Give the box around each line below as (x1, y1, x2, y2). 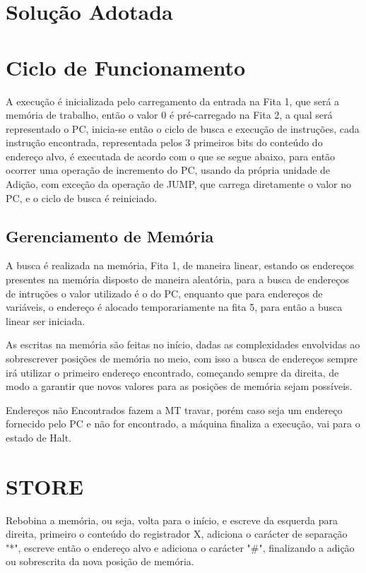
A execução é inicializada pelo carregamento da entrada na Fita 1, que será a (6, 93, 340, 108)
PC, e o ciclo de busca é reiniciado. (6, 190, 158, 205)
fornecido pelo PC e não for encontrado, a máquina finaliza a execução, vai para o (6, 416, 360, 431)
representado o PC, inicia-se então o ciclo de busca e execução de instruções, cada (6, 121, 360, 136)
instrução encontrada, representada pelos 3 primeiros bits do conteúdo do (6, 135, 323, 150)
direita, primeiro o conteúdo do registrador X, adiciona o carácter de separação (6, 526, 348, 541)
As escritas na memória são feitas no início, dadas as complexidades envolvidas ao (6, 337, 360, 352)
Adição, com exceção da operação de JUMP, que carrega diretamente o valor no (6, 177, 351, 191)
